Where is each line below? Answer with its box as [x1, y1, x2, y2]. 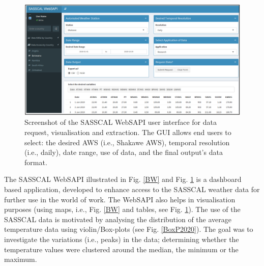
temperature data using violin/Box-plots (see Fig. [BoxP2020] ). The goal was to [4, 224, 253, 234]
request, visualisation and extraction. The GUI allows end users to [24, 126, 231, 137]
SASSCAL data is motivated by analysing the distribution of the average [4, 214, 231, 224]
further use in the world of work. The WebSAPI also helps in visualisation [4, 194, 236, 204]
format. [24, 156, 47, 167]
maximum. [4, 254, 37, 264]
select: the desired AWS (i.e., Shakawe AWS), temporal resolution [24, 137, 230, 147]
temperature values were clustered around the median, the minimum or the [4, 244, 239, 254]
